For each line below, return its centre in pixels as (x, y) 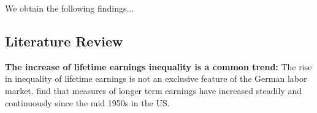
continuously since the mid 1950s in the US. (87, 102)
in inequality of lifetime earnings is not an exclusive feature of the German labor (156, 78)
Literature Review (64, 41)
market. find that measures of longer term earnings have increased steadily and (154, 90)
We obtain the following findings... (70, 8)
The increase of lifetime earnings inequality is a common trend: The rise (158, 66)
